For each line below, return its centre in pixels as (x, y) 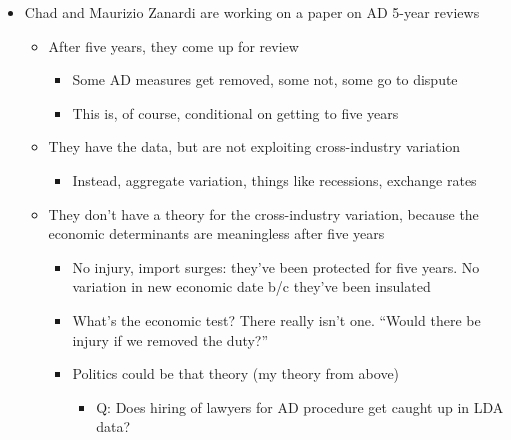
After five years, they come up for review (173, 45)
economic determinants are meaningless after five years (216, 233)
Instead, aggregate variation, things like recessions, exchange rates (274, 179)
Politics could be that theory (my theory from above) (236, 373)
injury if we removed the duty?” (170, 339)
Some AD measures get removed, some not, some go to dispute (265, 79)
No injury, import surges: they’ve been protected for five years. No (276, 266)
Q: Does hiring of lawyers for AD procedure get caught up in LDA (300, 406)
